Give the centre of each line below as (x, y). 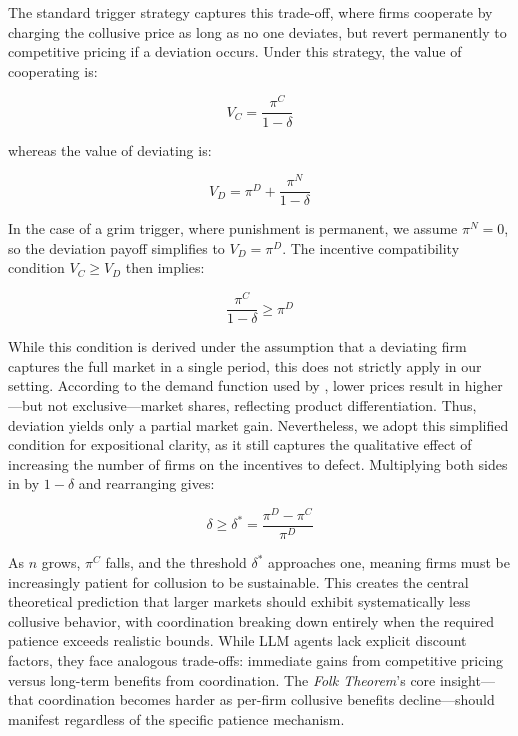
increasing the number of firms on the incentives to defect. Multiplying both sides (258, 463)
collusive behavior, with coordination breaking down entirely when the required (251, 620)
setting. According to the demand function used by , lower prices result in (234, 385)
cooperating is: (53, 70)
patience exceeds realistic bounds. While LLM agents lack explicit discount (237, 640)
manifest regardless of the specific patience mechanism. (176, 718)
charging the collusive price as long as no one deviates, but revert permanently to (257, 31)
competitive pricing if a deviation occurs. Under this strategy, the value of (235, 51)
